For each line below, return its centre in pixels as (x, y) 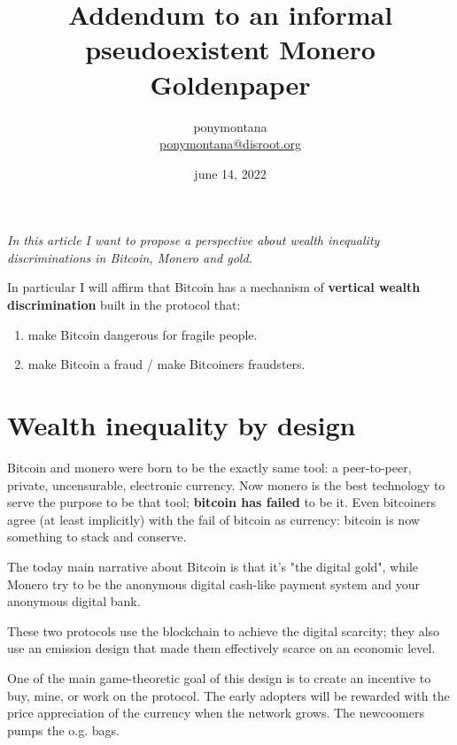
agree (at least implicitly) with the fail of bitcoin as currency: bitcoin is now (213, 519)
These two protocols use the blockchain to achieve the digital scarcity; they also (224, 630)
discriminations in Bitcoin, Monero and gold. (130, 257)
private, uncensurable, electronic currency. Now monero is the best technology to (226, 484)
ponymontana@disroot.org (230, 144)
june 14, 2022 (230, 173)
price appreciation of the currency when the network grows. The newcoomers (216, 713)
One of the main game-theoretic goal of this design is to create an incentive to (219, 677)
